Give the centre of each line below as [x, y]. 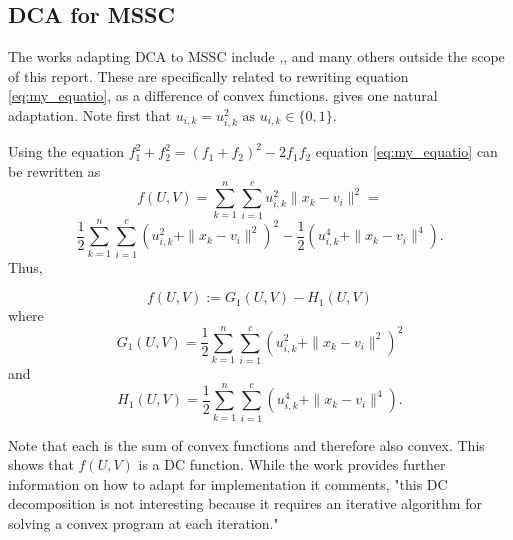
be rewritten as [54, 170]
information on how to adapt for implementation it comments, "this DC [228, 483]
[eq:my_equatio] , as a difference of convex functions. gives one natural [223, 95]
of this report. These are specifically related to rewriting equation [208, 75]
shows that [41, 464]
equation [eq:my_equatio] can [406, 151]
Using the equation [66, 151]
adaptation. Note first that [90, 114]
